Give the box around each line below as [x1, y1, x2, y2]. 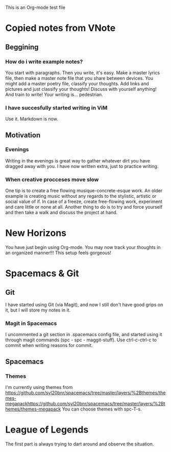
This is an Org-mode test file [5, 5, 65, 10]
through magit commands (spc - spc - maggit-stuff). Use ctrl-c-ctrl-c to [5, 337, 157, 343]
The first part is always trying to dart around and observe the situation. [5, 441, 154, 447]
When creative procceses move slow [5, 176, 99, 183]
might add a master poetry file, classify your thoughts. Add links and [5, 80, 149, 87]
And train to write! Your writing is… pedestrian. [5, 91, 103, 97]
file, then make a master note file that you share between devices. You [5, 75, 154, 81]
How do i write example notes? [5, 58, 83, 65]
